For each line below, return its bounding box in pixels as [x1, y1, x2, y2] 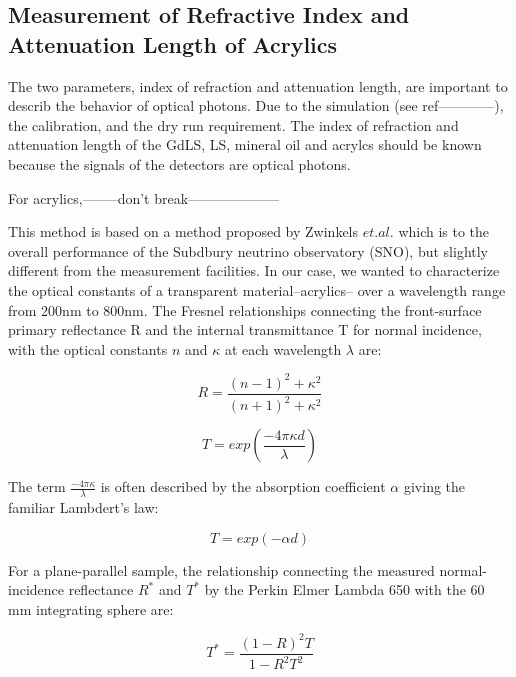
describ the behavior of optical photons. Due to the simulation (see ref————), [8, 95, 504, 116]
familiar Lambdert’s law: [8, 497, 159, 518]
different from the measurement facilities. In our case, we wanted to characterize [8, 260, 500, 281]
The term [8, 476, 66, 497]
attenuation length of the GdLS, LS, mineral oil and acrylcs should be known [8, 134, 482, 155]
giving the [403, 476, 466, 497]
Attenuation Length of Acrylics [8, 28, 338, 59]
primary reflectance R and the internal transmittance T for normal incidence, [8, 319, 482, 340]
